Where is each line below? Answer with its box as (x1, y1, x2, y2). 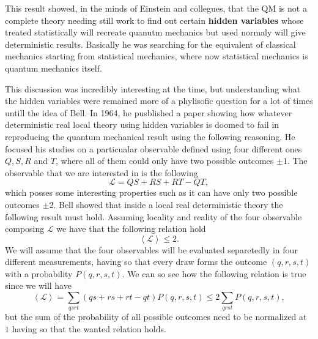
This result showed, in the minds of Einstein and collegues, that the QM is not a (5, 2, 307, 14)
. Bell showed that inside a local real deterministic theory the (53, 198, 283, 210)
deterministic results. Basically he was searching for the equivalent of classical (5, 37, 296, 50)
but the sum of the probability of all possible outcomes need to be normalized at (5, 310, 307, 323)
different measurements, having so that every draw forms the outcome (5, 255, 267, 268)
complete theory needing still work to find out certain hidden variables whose (5, 13, 304, 26)
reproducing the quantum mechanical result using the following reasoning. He (5, 130, 295, 143)
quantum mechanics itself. (5, 61, 102, 74)
